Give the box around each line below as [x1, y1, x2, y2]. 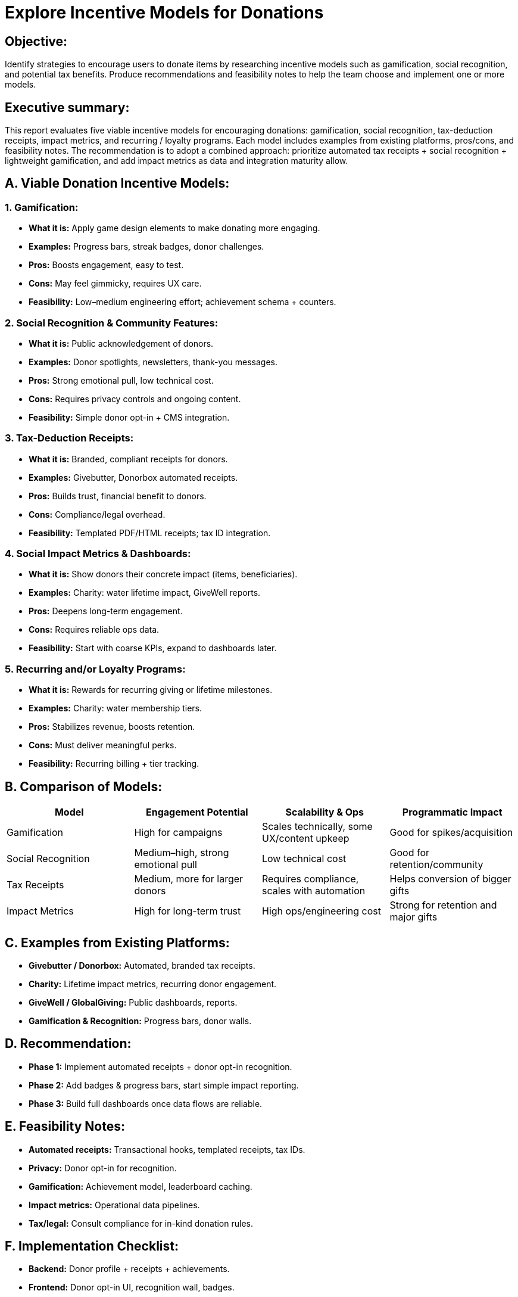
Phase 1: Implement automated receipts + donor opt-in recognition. [29, 1061, 292, 1072]
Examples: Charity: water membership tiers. [29, 703, 202, 714]
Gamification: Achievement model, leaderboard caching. [29, 1181, 252, 1192]
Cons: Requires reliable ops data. [29, 624, 160, 635]
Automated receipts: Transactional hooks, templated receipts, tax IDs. [29, 1144, 305, 1155]
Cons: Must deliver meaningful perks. [29, 740, 177, 751]
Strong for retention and [389, 899, 497, 912]
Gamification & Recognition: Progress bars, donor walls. [29, 1015, 252, 1026]
